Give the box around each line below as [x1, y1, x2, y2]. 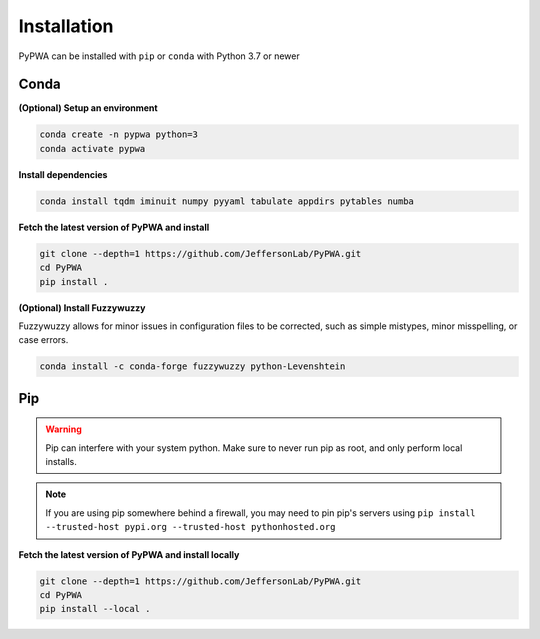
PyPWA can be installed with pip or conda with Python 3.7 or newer [18, 50, 300, 62]
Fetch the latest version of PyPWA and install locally [18, 548, 240, 560]
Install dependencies [18, 168, 108, 180]
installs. [45, 456, 77, 468]
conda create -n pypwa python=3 [39, 129, 199, 140]
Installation [18, 15, 114, 37]
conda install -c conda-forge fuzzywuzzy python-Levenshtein [39, 361, 346, 372]
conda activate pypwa [39, 143, 146, 154]
